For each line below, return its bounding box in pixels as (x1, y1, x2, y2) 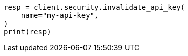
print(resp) (4, 28, 51, 36)
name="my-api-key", (20, 11, 99, 20)
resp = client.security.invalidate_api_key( (4, 3, 185, 11)
